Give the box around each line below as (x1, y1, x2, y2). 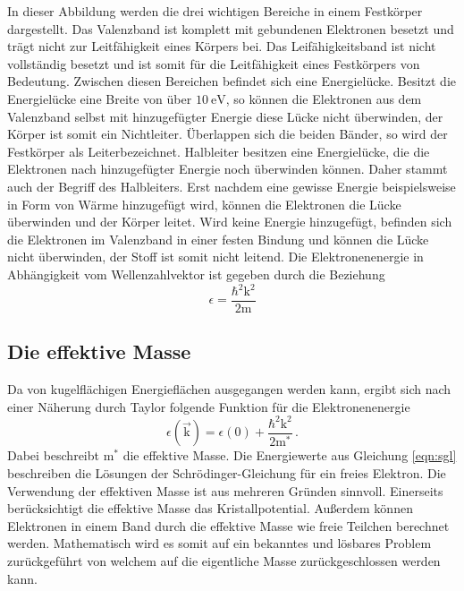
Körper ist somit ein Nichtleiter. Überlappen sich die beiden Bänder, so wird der (7, 124, 448, 143)
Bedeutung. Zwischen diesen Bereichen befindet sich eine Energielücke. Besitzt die (7, 72, 456, 90)
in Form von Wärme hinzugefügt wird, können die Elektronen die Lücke (7, 194, 401, 213)
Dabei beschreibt (7, 446, 99, 465)
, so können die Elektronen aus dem (225, 89, 422, 107)
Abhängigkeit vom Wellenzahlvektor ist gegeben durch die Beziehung (7, 264, 385, 283)
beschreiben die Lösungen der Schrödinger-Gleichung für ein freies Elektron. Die (7, 464, 446, 483)
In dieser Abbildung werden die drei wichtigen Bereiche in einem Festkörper (7, 2, 423, 20)
